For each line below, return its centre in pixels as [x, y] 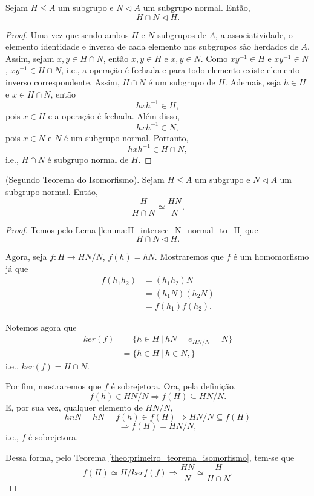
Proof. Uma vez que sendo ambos [67, 34]
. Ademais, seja [253, 81]
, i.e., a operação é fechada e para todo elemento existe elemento [181, 70]
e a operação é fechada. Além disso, [114, 115]
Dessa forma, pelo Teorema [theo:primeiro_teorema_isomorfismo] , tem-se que [150, 458]
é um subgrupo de [182, 81]
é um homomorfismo [271, 256]
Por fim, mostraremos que [54, 386]
